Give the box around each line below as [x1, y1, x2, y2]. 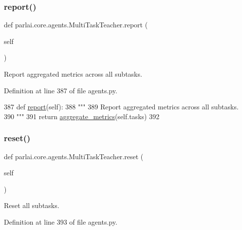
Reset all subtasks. [4, 200, 59, 210]
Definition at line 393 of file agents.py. [4, 216, 117, 227]
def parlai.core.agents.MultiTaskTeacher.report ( [4, 20, 148, 30]
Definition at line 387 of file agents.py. [4, 85, 117, 95]
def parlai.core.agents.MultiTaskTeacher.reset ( [4, 151, 144, 161]
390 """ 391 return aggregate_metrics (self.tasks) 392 [4, 111, 160, 121]
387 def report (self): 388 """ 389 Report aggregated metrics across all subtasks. [4, 102, 239, 112]
